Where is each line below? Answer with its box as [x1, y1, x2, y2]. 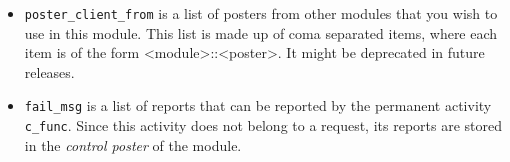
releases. [24, 61, 75, 82]
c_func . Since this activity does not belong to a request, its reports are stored [24, 115, 503, 136]
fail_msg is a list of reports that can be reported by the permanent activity [24, 95, 492, 116]
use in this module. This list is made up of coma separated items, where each [24, 22, 498, 43]
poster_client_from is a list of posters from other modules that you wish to [24, 3, 498, 23]
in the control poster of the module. [24, 134, 242, 155]
